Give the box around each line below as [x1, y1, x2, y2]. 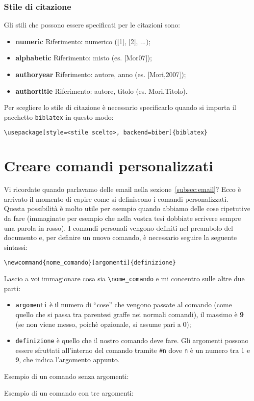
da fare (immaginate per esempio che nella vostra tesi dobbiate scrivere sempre [4, 213, 241, 223]
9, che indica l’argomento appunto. [15, 354, 120, 365]
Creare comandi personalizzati [4, 156, 213, 176]
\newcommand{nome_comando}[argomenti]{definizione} [4, 259, 176, 267]
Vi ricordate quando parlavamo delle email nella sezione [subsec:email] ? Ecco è [4, 184, 241, 194]
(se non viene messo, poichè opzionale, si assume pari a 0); [15, 319, 191, 329]
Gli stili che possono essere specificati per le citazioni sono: [4, 20, 180, 30]
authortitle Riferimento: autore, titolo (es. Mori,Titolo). [15, 85, 188, 96]
